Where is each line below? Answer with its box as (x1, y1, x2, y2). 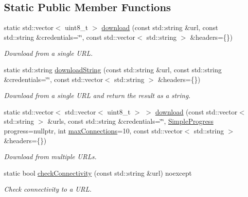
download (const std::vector (155, 106, 238, 116)
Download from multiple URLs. (4, 151, 97, 162)
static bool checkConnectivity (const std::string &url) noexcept (4, 167, 192, 178)
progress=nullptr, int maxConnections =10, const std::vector (4, 125, 183, 135)
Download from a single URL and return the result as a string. (4, 90, 191, 100)
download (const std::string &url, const (101, 22, 218, 33)
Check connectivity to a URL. (4, 184, 92, 194)
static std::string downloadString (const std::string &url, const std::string (4, 64, 222, 74)
